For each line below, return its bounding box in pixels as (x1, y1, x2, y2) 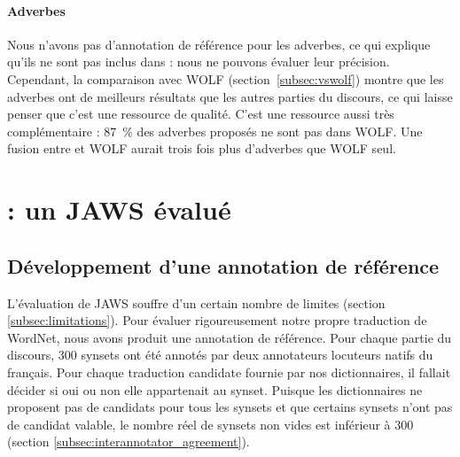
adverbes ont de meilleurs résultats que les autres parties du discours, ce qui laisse (7, 87, 453, 105)
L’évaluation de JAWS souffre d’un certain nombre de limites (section (7, 293, 386, 312)
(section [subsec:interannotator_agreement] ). (7, 432, 250, 451)
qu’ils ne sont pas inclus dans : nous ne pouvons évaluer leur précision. (7, 52, 390, 71)
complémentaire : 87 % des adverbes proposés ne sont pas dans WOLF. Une (7, 121, 423, 140)
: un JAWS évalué (7, 191, 231, 228)
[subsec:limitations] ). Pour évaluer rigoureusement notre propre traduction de (7, 311, 427, 329)
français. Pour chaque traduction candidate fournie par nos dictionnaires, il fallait (7, 362, 451, 381)
